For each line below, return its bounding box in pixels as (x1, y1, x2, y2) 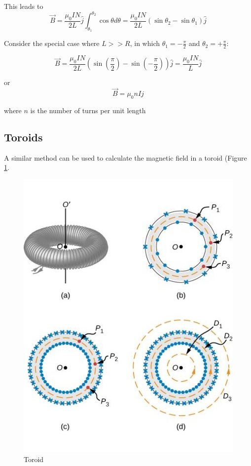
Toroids (4, 129, 43, 144)
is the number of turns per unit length (30, 105, 146, 115)
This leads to (4, 1, 43, 11)
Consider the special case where (4, 38, 100, 48)
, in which (130, 38, 160, 48)
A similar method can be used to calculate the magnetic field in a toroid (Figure (4, 152, 247, 163)
